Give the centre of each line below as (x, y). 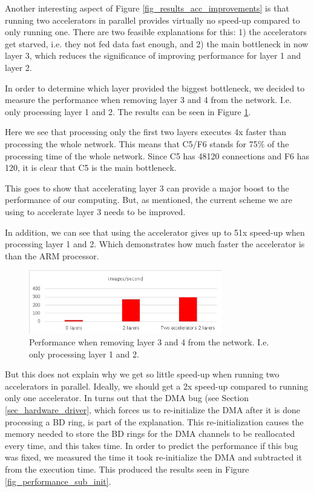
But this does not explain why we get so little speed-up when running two (142, 374)
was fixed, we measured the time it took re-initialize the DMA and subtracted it (154, 457)
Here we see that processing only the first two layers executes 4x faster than (146, 132)
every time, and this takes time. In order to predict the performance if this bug (152, 445)
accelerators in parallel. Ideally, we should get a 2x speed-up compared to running (157, 386)
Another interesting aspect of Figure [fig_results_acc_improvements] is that (147, 8)
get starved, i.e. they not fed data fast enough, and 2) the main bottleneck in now (157, 43)
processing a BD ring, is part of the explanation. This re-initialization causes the (154, 421)
